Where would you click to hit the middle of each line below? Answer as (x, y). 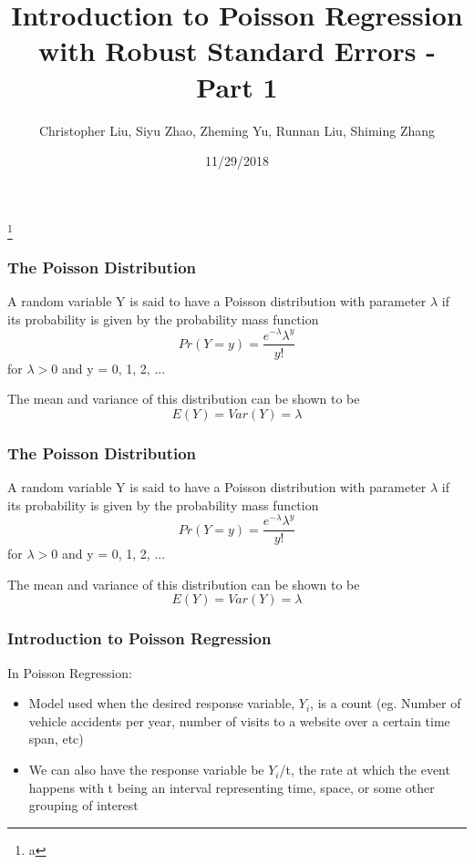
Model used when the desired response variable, (162, 703)
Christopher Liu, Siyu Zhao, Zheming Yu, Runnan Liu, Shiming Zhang (237, 130)
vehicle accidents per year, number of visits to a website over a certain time (239, 720)
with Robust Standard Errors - (237, 51)
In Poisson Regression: (70, 672)
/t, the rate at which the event (365, 770)
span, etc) (56, 739)
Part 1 (237, 86)
